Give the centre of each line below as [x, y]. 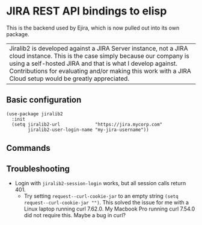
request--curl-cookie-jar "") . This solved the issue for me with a [106, 202]
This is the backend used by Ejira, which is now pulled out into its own [93, 28]
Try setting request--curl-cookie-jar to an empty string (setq [101, 196]
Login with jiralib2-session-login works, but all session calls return [100, 183]
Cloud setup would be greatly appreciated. [69, 78]
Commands [29, 148]
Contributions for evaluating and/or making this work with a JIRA [100, 71]
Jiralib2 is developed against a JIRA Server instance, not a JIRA [99, 48]
